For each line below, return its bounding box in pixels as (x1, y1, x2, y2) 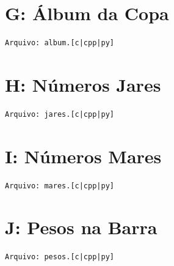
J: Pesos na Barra (5, 215, 158, 240)
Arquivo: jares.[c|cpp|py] (5, 109, 114, 119)
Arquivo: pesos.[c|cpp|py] (5, 253, 114, 262)
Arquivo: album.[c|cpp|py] (5, 39, 114, 48)
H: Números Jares (5, 72, 161, 97)
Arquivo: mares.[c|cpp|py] (5, 181, 114, 190)
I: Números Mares (5, 143, 162, 168)
